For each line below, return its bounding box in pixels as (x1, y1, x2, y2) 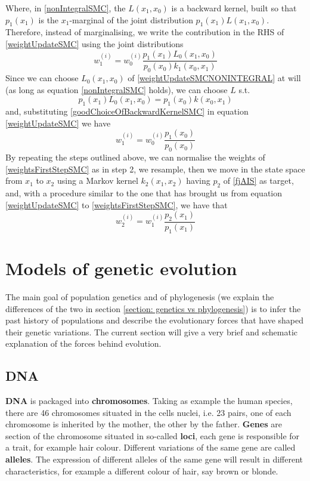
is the (38, 13, 59, 26)
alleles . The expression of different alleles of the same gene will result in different (5, 453, 303, 465)
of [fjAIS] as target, (223, 174, 294, 187)
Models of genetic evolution (5, 255, 237, 280)
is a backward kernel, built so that (171, 2, 297, 14)
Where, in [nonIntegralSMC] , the (5, 2, 126, 14)
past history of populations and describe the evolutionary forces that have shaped (5, 314, 303, 326)
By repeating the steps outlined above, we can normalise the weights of (5, 151, 265, 163)
